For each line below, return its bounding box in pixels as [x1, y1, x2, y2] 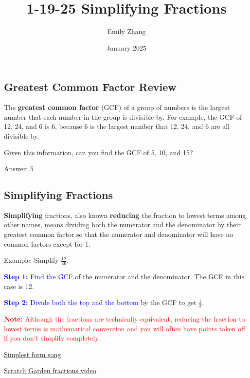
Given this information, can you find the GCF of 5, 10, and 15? [4, 147, 193, 157]
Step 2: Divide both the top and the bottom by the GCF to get [4, 297, 196, 307]
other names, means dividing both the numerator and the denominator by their [4, 219, 241, 230]
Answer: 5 [4, 163, 34, 174]
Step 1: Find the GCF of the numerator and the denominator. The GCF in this [4, 271, 245, 282]
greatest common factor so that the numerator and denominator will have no [4, 229, 233, 239]
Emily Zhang [107, 26, 146, 36]
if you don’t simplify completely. [4, 333, 100, 343]
